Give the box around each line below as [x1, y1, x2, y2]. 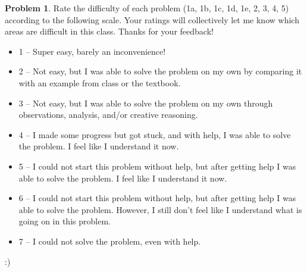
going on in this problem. [18, 215, 111, 227]
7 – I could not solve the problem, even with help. [18, 235, 201, 247]
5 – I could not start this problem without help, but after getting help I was [18, 160, 296, 172]
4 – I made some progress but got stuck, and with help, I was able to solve [18, 128, 291, 140]
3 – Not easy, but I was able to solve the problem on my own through [18, 96, 273, 109]
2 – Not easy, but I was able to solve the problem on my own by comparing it [18, 65, 302, 77]
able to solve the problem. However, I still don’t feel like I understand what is [18, 203, 302, 215]
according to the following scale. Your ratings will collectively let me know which [5, 13, 299, 26]
